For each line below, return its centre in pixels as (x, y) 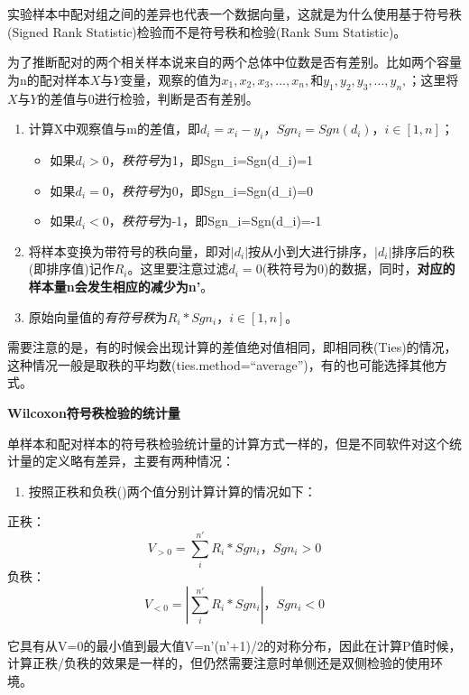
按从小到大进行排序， (312, 250)
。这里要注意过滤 (178, 269)
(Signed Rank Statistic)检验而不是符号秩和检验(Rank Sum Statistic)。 (207, 31)
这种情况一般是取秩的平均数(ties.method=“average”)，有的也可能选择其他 (221, 364)
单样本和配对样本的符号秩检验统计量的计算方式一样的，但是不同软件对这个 (228, 443)
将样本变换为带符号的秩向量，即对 (129, 250)
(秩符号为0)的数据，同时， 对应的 (359, 269)
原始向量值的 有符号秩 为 (98, 316)
